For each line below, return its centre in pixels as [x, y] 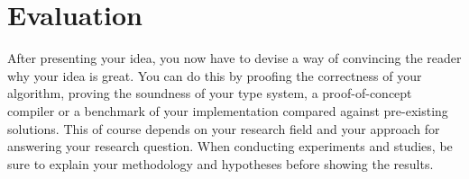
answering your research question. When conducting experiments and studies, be [230, 146]
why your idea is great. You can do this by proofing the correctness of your [215, 75]
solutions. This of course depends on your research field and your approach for [224, 128]
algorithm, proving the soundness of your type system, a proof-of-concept [210, 93]
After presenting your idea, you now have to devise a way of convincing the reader [234, 58]
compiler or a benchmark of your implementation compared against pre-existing [228, 110]
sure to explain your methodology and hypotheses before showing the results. [221, 163]
